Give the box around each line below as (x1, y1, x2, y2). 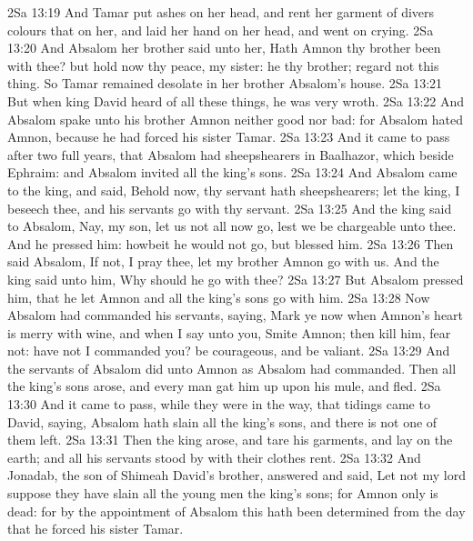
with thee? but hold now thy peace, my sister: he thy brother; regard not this (7, 55, 439, 75)
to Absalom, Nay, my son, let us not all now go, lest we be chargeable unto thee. (7, 216, 457, 235)
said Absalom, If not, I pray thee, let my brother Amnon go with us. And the (7, 252, 439, 271)
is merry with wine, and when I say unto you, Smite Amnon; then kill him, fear (7, 323, 451, 342)
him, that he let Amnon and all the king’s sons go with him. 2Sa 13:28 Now (7, 287, 430, 306)
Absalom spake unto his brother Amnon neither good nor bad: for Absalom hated (7, 109, 464, 128)
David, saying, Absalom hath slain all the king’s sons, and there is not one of (7, 412, 438, 431)
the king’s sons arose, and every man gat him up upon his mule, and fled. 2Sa (7, 376, 441, 396)
